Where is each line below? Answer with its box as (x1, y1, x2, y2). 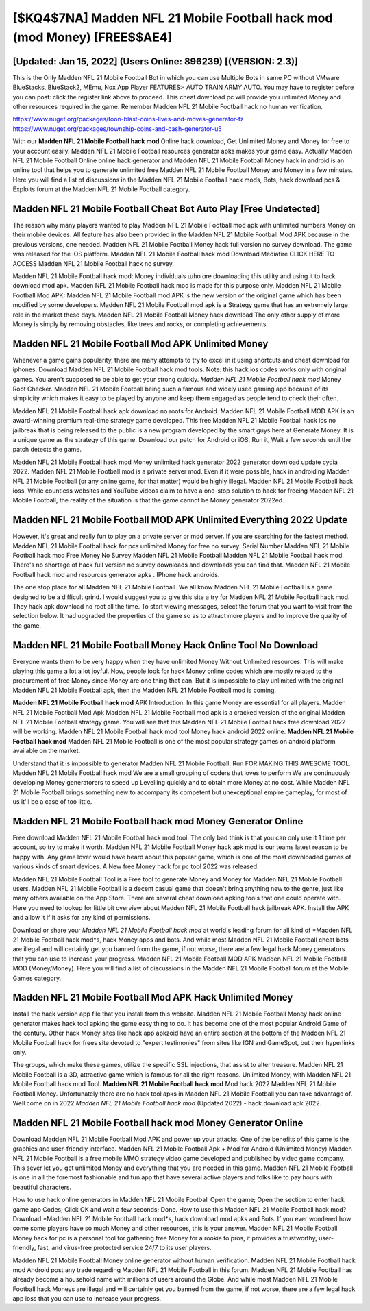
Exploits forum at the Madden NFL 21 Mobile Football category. (12, 185, 190, 193)
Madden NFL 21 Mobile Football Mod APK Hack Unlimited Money (12, 992, 293, 1003)
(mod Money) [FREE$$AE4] (12, 29, 173, 45)
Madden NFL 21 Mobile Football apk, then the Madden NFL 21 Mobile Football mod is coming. (12, 686, 277, 694)
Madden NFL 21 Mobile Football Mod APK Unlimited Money (12, 338, 269, 350)
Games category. (12, 974, 62, 982)
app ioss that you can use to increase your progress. (12, 1295, 162, 1303)
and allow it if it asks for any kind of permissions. (12, 914, 151, 922)
